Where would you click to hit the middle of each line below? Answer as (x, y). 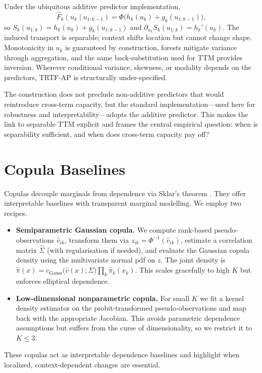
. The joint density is (193, 260)
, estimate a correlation (216, 239)
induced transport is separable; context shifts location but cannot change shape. (128, 37)
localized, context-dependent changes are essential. (82, 365)
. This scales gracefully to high (182, 270)
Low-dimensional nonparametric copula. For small (103, 298)
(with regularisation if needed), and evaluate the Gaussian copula (148, 250)
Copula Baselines (65, 169)
